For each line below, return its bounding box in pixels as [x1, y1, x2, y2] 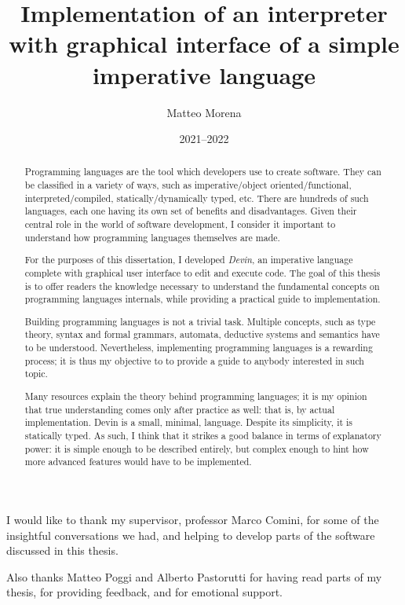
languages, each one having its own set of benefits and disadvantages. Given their [24, 204, 357, 218]
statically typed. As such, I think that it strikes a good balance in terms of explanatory [24, 428, 381, 442]
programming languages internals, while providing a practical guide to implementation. [24, 292, 381, 306]
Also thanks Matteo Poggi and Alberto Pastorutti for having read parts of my [6, 568, 382, 585]
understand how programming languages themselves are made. [24, 230, 280, 244]
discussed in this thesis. [6, 542, 119, 559]
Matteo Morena [166, 104, 242, 120]
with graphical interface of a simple [9, 27, 400, 60]
